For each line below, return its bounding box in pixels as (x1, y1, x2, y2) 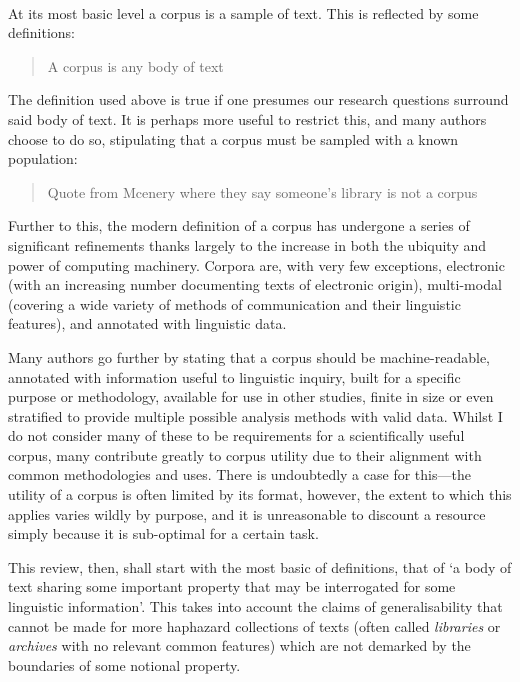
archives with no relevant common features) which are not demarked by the (8, 635, 471, 656)
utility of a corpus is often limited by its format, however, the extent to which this (8, 484, 512, 505)
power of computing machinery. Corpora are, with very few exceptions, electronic (8, 254, 505, 275)
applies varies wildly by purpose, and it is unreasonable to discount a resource (8, 503, 486, 524)
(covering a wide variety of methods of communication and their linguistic (8, 293, 461, 314)
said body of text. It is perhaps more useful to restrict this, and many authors (8, 108, 487, 129)
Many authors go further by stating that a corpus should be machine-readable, (8, 346, 490, 367)
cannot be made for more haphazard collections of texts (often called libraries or (8, 615, 501, 636)
